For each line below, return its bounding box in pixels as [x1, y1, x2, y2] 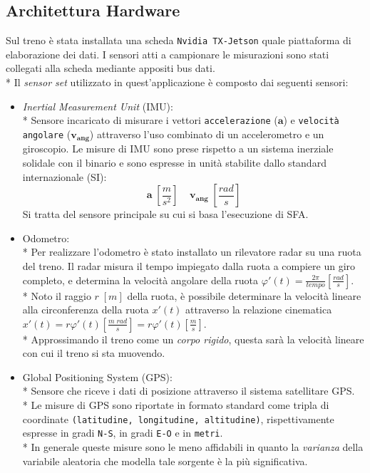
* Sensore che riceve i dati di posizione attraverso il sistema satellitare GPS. [22, 383, 355, 398]
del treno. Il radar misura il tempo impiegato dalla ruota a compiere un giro [22, 258, 356, 273]
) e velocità [283, 113, 339, 128]
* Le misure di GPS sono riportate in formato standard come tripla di [22, 397, 329, 412]
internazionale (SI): [22, 169, 107, 184]
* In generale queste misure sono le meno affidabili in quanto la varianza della [22, 439, 364, 454]
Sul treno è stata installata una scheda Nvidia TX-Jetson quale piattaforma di [6, 33, 351, 48]
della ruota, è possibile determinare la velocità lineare [127, 288, 361, 303]
